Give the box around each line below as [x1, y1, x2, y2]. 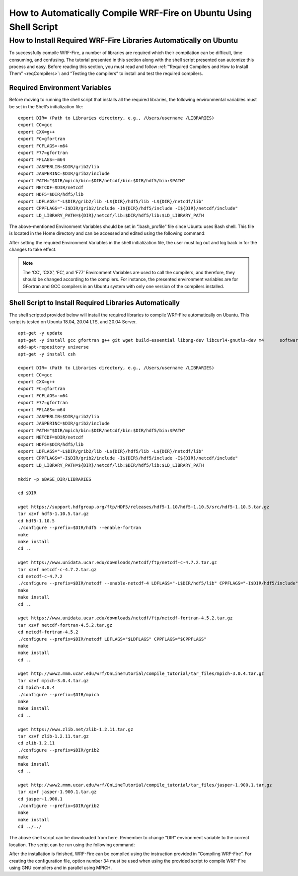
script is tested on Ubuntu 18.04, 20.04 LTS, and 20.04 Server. [9, 318, 137, 325]
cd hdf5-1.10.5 [18, 518, 55, 523]
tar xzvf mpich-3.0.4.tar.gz [18, 678, 89, 683]
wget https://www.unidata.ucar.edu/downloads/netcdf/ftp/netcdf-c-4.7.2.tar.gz [18, 560, 217, 566]
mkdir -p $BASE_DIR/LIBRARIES [18, 476, 92, 482]
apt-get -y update [18, 330, 63, 336]
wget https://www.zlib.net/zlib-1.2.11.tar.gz [18, 727, 134, 732]
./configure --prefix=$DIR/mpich [18, 692, 99, 697]
